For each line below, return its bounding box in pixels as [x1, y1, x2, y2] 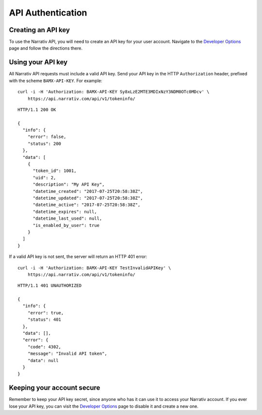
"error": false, [27, 134, 66, 139]
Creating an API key [9, 26, 70, 34]
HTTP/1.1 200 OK [17, 107, 56, 112]
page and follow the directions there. [9, 45, 82, 51]
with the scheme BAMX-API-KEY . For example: [9, 78, 103, 84]
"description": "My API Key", [33, 182, 105, 187]
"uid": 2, [33, 175, 56, 180]
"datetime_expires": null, [33, 209, 97, 214]
